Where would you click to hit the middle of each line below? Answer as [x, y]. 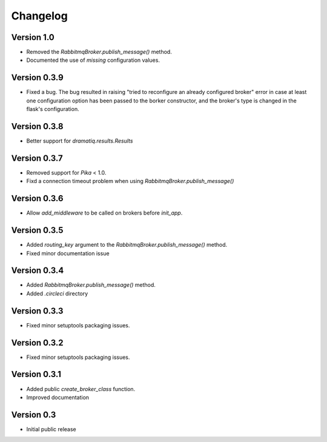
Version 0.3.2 [37, 343]
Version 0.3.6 [37, 199]
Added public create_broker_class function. [81, 389]
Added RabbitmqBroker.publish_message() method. [91, 285]
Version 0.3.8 [37, 126]
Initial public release [51, 429]
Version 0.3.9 [37, 78]
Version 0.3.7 [37, 158]
